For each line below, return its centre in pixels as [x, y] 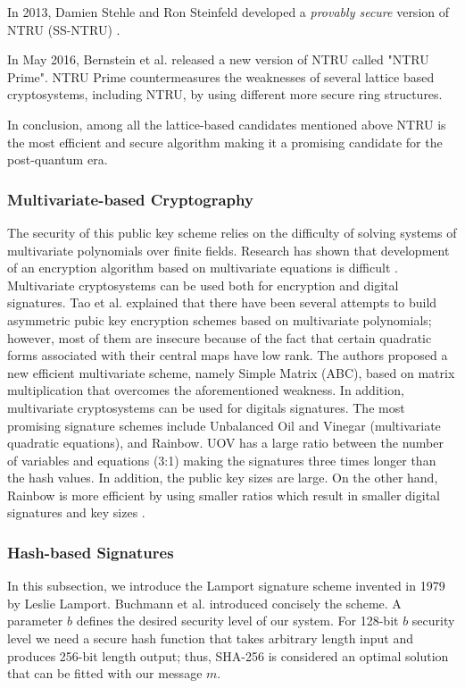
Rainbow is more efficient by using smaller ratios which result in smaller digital [224, 495]
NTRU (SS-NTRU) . [64, 29]
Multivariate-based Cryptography [130, 199]
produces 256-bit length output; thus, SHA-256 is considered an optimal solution [228, 655]
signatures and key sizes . [76, 512]
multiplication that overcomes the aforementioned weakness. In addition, [206, 390]
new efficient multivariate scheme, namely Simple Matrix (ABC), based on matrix [231, 372]
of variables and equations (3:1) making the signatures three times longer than [222, 460]
